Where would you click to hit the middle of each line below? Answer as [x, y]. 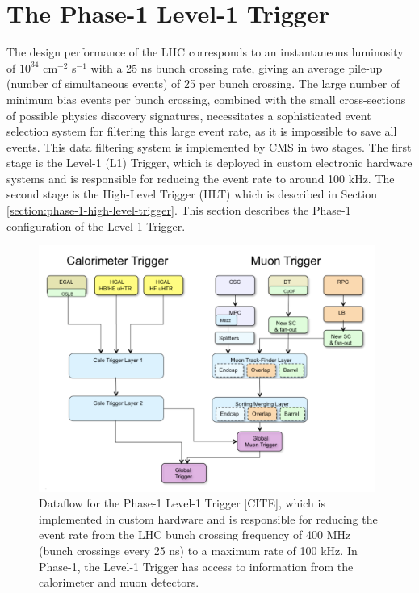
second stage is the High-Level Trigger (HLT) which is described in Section [192, 194]
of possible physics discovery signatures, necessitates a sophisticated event [189, 115]
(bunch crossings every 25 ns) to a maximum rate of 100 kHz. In [198, 550]
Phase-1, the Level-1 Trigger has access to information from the [196, 566]
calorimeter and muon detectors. [119, 582]
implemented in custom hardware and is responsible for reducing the [208, 518]
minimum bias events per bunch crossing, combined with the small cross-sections [206, 99]
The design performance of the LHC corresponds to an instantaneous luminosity [205, 52]
